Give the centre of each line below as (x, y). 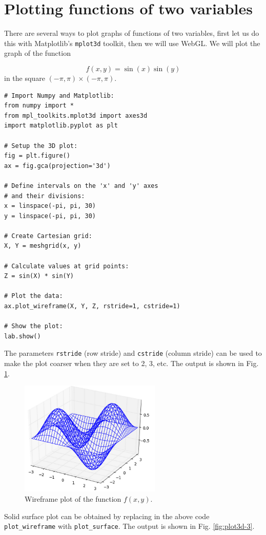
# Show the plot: (34, 326)
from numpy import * (39, 106)
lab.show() (23, 336)
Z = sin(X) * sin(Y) (39, 276)
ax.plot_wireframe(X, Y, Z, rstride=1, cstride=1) (92, 306)
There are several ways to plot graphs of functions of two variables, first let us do (132, 33)
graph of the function (37, 53)
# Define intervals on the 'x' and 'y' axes (81, 186)
